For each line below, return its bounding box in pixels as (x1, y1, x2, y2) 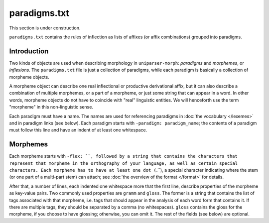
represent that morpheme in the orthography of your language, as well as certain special (9, 160, 238, 166)
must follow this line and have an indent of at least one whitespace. (9, 127, 147, 133)
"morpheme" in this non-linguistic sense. (9, 104, 93, 110)
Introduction (9, 47, 49, 55)
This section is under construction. (9, 25, 81, 31)
